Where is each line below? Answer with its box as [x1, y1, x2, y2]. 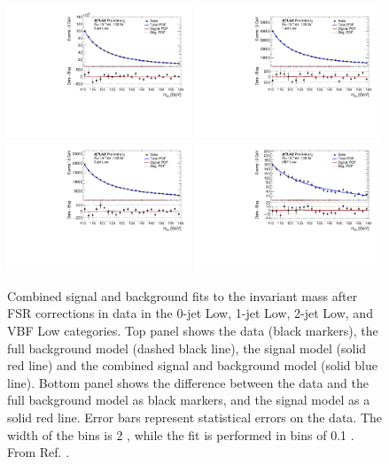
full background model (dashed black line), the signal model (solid [7, 338, 367, 357]
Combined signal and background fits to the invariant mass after [7, 286, 358, 305]
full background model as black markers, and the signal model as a [7, 391, 370, 409]
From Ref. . [7, 443, 70, 461]
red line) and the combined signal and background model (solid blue [7, 356, 377, 375]
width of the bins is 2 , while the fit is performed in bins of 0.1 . [7, 425, 354, 444]
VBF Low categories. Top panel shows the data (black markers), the [7, 321, 378, 339]
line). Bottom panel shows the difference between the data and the [7, 373, 369, 391]
